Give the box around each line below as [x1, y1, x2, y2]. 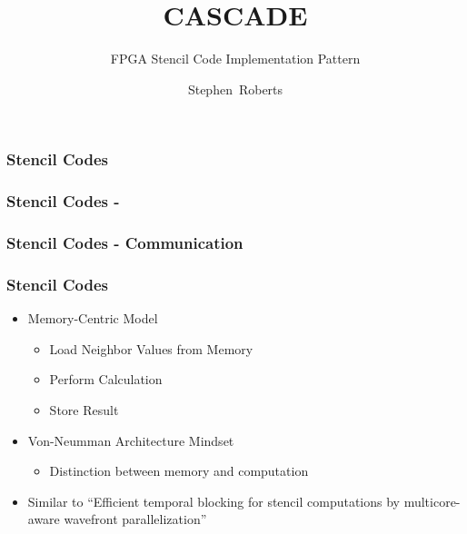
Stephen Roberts [187, 79, 283, 98]
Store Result [49, 400, 119, 419]
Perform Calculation [49, 370, 163, 389]
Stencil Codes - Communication [6, 232, 243, 253]
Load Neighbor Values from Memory [49, 339, 253, 358]
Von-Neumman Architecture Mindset [27, 430, 234, 450]
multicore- [403, 491, 461, 510]
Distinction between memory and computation [49, 461, 309, 480]
